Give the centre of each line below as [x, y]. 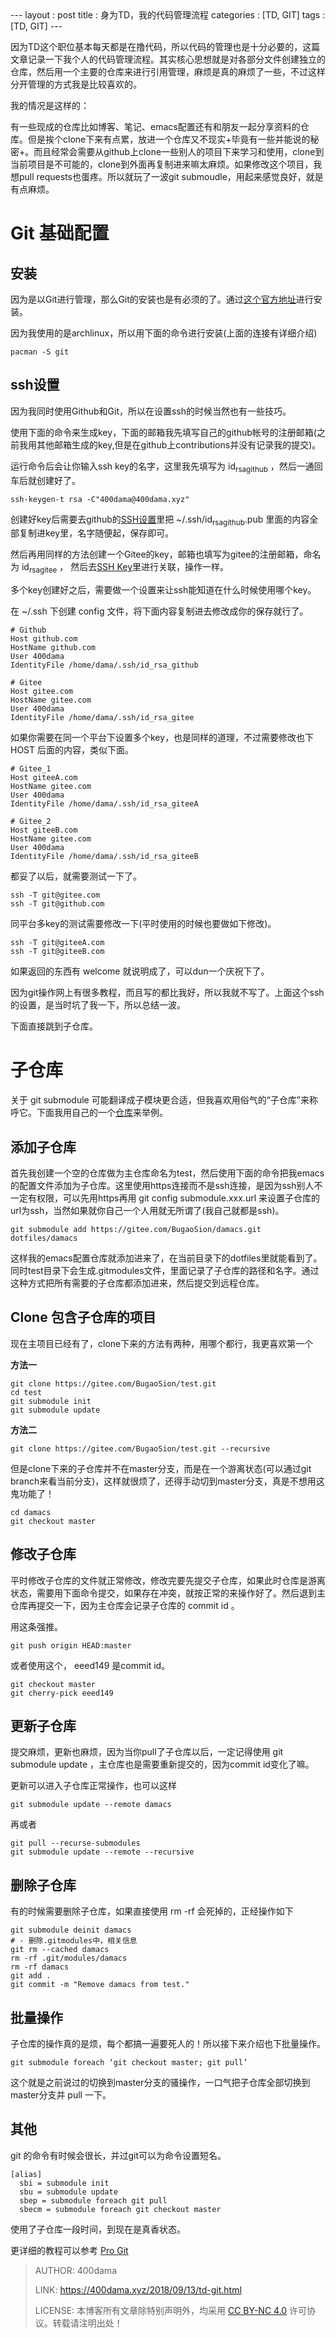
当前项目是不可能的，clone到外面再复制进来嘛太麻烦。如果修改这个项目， [162, 164]
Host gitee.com [42, 692]
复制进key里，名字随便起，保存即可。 [96, 533]
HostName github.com [53, 648]
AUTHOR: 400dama [75, 2270]
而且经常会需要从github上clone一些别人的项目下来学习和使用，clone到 [179, 151]
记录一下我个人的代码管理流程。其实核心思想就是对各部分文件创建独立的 [176, 59]
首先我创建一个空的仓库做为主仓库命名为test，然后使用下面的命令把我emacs [167, 1173]
